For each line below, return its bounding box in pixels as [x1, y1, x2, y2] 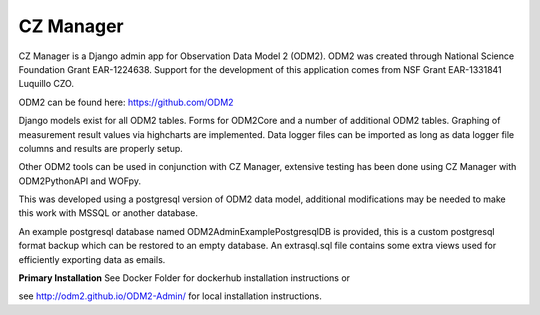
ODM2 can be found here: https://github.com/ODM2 [18, 96, 234, 108]
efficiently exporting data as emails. [18, 253, 166, 265]
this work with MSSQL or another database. [18, 207, 199, 219]
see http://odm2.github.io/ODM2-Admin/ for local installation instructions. [18, 290, 322, 302]
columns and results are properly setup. [18, 142, 184, 154]
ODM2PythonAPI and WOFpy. [18, 175, 142, 187]
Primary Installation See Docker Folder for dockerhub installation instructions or [18, 272, 350, 284]
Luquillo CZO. [18, 78, 75, 90]
